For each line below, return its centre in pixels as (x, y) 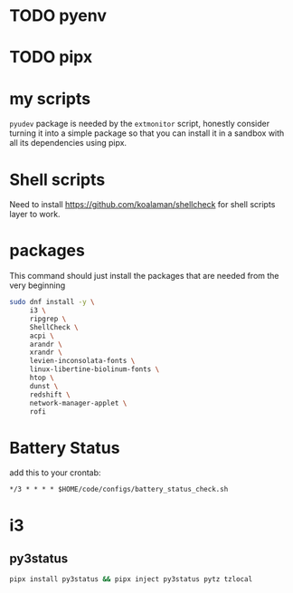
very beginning (38, 285)
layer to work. (35, 215)
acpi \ (42, 336)
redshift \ (50, 395)
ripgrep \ (48, 319)
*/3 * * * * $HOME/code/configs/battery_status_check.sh (119, 490)
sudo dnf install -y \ (52, 302)
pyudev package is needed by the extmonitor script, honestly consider (139, 124)
